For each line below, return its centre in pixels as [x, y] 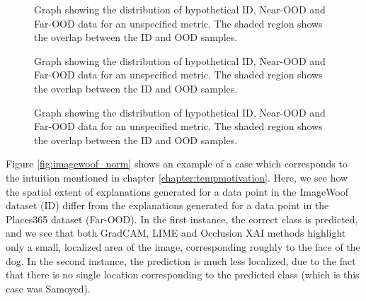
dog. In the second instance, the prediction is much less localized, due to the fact [181, 260]
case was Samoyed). [48, 288]
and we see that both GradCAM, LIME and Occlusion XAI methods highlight [176, 233]
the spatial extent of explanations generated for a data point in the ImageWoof [177, 191]
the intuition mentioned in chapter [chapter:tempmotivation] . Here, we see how [177, 177]
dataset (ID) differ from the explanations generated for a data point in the [167, 205]
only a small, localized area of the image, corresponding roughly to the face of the [183, 246]
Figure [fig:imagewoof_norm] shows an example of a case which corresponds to [177, 164]
